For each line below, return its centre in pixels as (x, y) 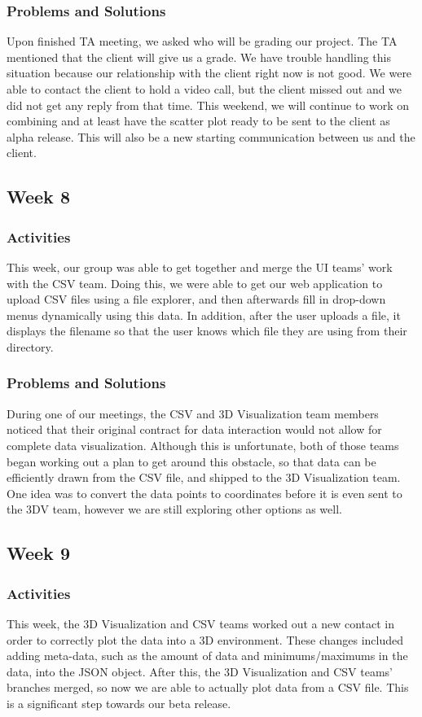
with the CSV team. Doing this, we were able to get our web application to (195, 283)
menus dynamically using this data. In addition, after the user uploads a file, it (204, 315)
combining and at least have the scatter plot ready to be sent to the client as (198, 121)
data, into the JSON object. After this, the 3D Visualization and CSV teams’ (200, 671)
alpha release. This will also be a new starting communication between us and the (211, 136)
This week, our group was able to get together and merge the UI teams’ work (200, 267)
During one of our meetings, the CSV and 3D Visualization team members (193, 413)
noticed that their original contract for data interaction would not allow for (194, 429)
